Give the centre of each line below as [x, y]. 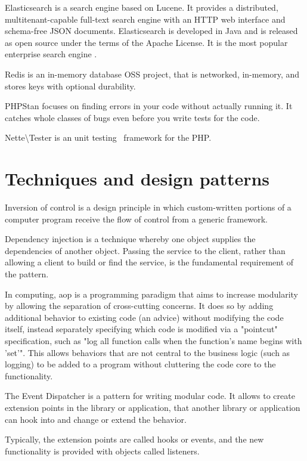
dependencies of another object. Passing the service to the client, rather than [145, 250]
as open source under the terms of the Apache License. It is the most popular [146, 42]
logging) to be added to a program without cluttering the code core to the [140, 364]
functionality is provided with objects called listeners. [102, 451]
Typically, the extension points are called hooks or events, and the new [134, 439]
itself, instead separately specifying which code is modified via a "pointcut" [141, 329]
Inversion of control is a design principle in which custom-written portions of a [148, 207]
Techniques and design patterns [137, 179]
